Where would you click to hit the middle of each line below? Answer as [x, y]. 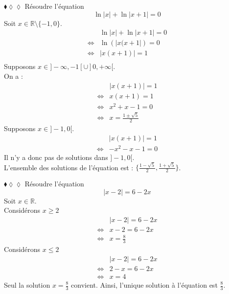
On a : [13, 76]
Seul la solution [27, 285]
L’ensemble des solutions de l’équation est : [69, 167]
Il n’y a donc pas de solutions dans [56, 157]
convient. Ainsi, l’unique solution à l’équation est [144, 285]
